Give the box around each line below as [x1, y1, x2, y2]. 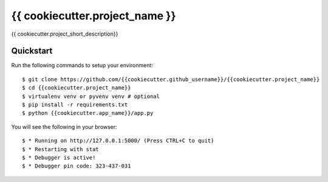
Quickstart [11, 46, 53, 56]
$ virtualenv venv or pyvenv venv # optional [22, 93, 160, 100]
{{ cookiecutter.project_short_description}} [11, 30, 118, 37]
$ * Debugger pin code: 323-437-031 [22, 163, 131, 169]
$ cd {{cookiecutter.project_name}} [22, 85, 131, 91]
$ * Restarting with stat [22, 146, 100, 152]
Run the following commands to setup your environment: [11, 62, 153, 69]
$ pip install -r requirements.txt [22, 102, 128, 108]
